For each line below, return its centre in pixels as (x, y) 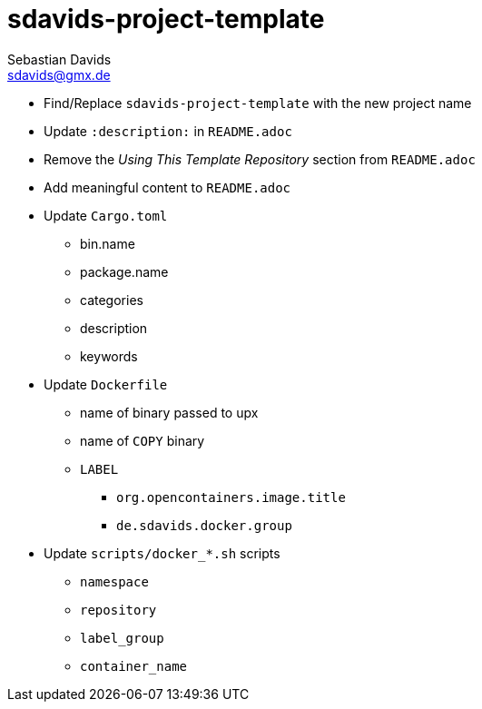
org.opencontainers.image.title (231, 497)
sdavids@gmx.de (59, 74)
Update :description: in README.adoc (168, 131)
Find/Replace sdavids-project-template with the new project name (258, 103)
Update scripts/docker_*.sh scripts (162, 553)
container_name (134, 666)
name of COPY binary (143, 440)
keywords (109, 356)
